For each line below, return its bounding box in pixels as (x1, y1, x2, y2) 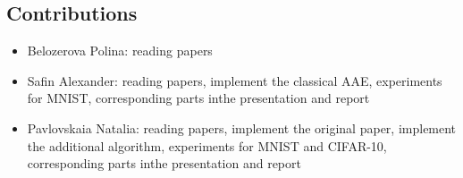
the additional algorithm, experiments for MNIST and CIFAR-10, (27, 136, 387, 155)
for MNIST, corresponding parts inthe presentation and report (27, 89, 370, 107)
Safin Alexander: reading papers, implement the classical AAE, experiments (27, 71, 442, 89)
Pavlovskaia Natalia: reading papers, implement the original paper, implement (27, 118, 457, 137)
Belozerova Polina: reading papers (27, 41, 213, 60)
